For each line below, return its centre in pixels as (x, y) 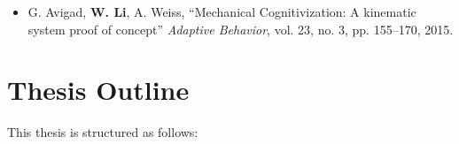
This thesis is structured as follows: (103, 132)
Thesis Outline (98, 90)
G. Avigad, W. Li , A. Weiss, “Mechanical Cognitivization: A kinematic (222, 11)
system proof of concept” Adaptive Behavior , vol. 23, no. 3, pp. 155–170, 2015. (241, 29)
